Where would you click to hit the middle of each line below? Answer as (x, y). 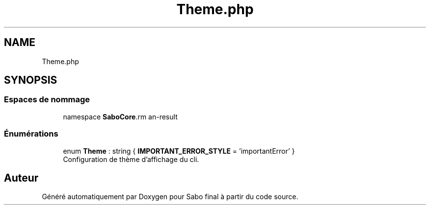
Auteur (21, 178)
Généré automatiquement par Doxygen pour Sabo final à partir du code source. (170, 197)
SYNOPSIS (31, 80)
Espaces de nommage (47, 100)
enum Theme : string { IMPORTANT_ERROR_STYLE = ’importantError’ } (179, 151)
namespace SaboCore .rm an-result (120, 116)
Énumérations (31, 134)
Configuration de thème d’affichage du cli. (131, 159)
